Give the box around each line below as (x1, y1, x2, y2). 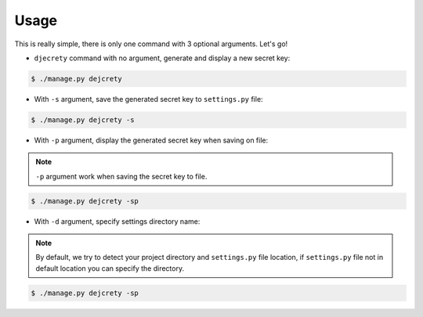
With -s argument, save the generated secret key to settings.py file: (34, 94, 263, 103)
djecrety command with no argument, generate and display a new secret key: (34, 53, 291, 63)
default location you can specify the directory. (35, 263, 184, 273)
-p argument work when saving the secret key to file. (35, 171, 208, 181)
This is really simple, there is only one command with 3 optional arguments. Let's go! (14, 39, 288, 49)
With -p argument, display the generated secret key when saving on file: (34, 135, 269, 145)
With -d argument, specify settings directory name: (34, 216, 201, 226)
